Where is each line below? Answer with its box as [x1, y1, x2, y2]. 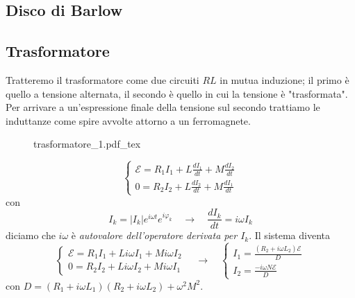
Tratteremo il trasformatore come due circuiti [6, 72, 199, 87]
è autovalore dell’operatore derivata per [71, 228, 238, 243]
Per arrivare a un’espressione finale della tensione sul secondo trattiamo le [6, 100, 320, 114]
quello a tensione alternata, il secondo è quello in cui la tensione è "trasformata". [6, 86, 348, 100]
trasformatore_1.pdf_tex [33, 137, 141, 151]
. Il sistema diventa [249, 228, 331, 243]
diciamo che [6, 228, 56, 243]
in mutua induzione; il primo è [220, 72, 349, 87]
